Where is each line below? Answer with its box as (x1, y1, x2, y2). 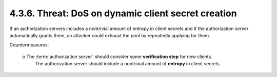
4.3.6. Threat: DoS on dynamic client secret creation (9, 8, 237, 19)
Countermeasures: (9, 42, 49, 48)
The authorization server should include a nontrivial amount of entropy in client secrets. (35, 61, 221, 67)
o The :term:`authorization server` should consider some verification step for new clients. (22, 54, 212, 60)
